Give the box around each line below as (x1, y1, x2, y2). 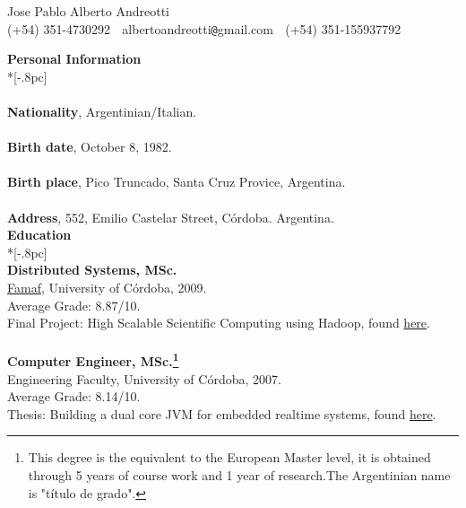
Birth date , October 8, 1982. (7, 137, 172, 156)
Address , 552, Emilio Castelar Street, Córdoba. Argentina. (7, 207, 334, 226)
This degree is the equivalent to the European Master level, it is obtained (28, 448, 431, 467)
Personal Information (7, 49, 142, 68)
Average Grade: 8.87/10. (7, 295, 141, 314)
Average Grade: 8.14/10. (7, 387, 141, 406)
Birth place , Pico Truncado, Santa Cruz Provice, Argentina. (7, 172, 346, 191)
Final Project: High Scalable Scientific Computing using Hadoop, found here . (7, 313, 430, 332)
